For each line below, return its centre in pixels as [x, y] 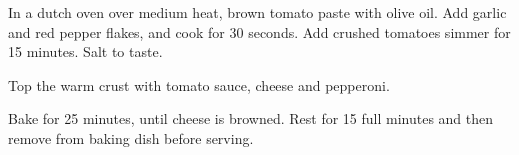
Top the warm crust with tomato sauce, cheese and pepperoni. [199, 84]
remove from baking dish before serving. [131, 137]
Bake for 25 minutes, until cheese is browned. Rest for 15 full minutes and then [251, 118]
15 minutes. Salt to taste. [85, 51]
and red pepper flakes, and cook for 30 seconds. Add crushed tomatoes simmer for [259, 31]
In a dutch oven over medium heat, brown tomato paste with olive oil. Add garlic [257, 12]
